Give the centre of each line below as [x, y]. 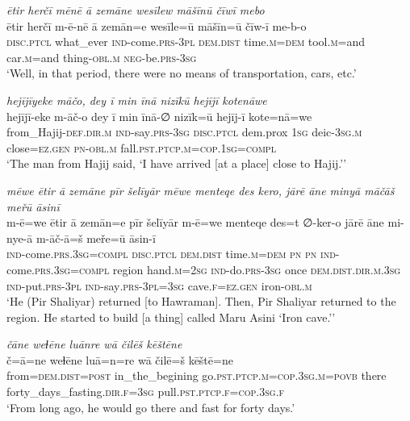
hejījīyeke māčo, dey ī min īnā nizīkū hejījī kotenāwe [137, 100]
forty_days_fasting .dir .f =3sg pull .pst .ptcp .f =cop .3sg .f [146, 392]
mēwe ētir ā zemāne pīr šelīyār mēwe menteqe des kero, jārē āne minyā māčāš [201, 190]
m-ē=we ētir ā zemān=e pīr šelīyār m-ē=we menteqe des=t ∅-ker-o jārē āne [195, 222]
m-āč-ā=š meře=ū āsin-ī [96, 238]
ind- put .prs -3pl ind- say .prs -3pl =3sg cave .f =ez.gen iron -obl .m [159, 285]
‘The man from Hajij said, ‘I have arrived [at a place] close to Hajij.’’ [177, 163]
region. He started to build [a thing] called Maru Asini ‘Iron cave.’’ [171, 317]
